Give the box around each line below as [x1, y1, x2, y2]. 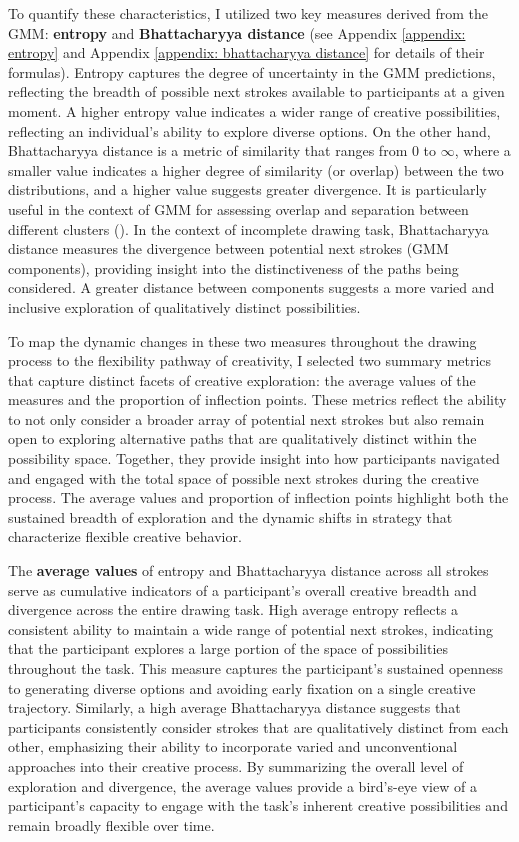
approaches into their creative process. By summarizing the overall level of [8, 755, 464, 776]
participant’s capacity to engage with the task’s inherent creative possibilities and [8, 795, 508, 816]
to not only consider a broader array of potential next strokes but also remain [8, 408, 485, 429]
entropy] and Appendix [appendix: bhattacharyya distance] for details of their [8, 42, 485, 63]
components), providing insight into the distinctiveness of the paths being [8, 257, 459, 278]
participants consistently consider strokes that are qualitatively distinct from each [8, 716, 509, 737]
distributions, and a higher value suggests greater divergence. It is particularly [8, 179, 487, 200]
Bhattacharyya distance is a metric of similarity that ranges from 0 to [8, 140, 437, 161]
